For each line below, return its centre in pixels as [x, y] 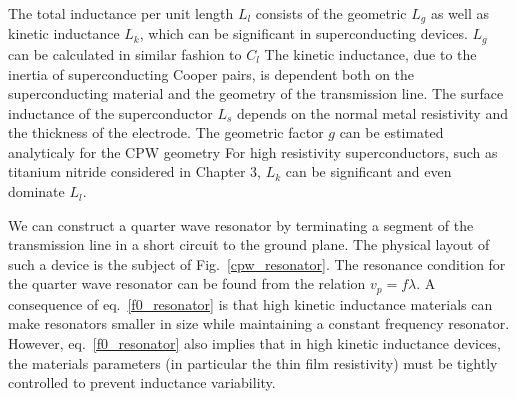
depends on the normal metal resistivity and [372, 112]
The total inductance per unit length [121, 13]
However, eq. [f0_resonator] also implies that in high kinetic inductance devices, [254, 343]
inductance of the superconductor [110, 112]
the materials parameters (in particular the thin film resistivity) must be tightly [253, 362]
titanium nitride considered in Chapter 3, [135, 171]
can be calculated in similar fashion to [125, 53]
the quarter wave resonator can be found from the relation [187, 283]
